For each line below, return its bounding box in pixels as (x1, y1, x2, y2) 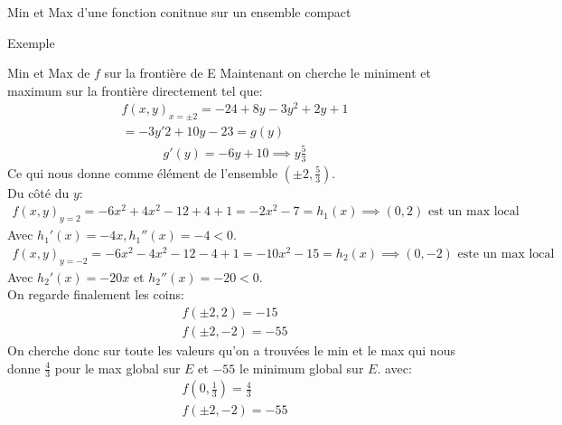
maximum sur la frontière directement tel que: (7, 80, 263, 99)
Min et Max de (7, 63, 90, 82)
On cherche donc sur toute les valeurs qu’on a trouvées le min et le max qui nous (7, 340, 455, 359)
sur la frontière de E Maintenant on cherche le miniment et (104, 63, 431, 82)
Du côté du (7, 183, 70, 202)
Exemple (7, 33, 55, 52)
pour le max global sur (54, 358, 181, 377)
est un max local (427, 205, 520, 219)
